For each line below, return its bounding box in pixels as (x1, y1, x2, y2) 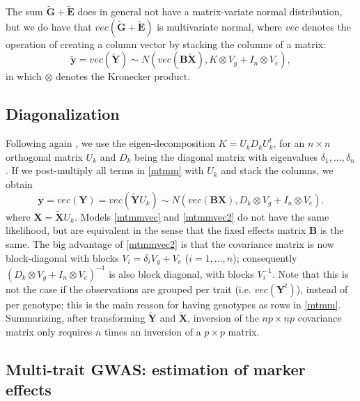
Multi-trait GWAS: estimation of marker (6, 358, 306, 379)
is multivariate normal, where (157, 19, 283, 33)
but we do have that (6, 19, 92, 33)
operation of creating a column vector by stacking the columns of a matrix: (6, 36, 326, 51)
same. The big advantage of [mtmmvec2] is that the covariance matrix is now (6, 236, 334, 251)
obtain (6, 176, 33, 191)
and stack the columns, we (221, 163, 334, 178)
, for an (273, 136, 305, 150)
